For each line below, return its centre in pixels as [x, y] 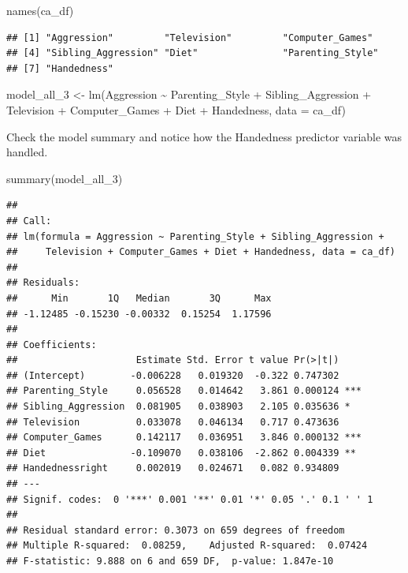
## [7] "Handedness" [60, 68]
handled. [27, 152]
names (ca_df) [40, 10]
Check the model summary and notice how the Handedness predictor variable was [204, 136]
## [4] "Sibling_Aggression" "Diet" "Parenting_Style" [193, 53]
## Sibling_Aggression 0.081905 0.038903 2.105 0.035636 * [178, 407]
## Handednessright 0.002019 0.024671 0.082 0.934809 [173, 468]
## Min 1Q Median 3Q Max [139, 298]
